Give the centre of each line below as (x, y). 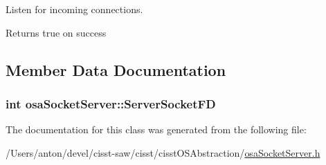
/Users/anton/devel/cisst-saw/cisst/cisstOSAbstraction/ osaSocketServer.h (163, 152)
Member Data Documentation (116, 69)
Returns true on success (56, 32)
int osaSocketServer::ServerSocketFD (111, 103)
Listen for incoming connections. (74, 9)
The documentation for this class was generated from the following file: (156, 129)
